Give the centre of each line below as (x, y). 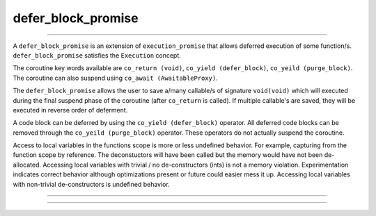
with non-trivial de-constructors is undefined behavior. (91, 184)
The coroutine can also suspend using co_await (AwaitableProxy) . (116, 78)
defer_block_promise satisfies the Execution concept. (97, 55)
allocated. (27, 165)
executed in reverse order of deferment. (70, 110)
